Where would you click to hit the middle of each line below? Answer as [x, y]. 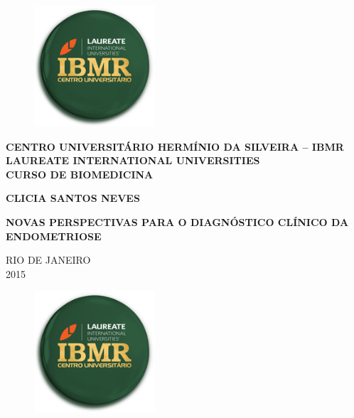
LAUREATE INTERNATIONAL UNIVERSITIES [133, 160]
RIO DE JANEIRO [48, 260]
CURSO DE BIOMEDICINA [80, 174]
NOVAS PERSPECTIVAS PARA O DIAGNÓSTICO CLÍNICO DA [177, 222]
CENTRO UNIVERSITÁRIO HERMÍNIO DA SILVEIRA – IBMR [175, 146]
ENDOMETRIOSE [54, 236]
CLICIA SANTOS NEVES [73, 198]
